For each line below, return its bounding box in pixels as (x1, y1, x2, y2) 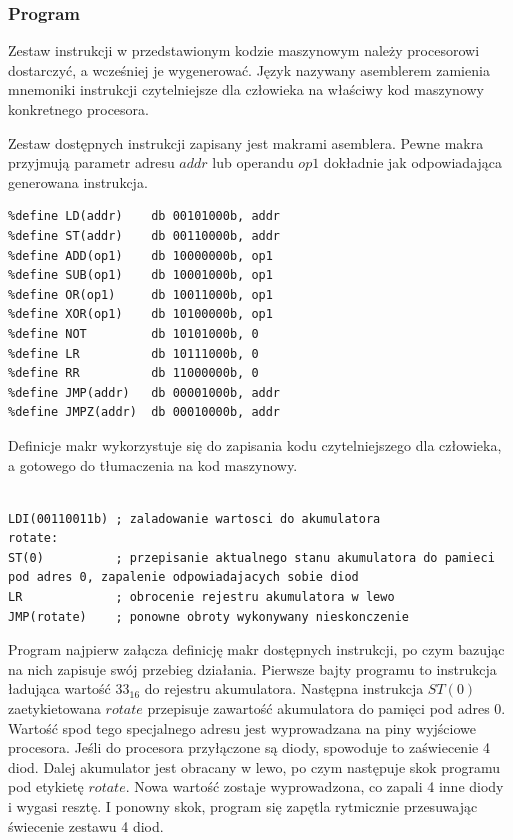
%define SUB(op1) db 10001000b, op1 (8, 268, 273, 283)
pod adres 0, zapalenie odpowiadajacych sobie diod (8, 570, 359, 585)
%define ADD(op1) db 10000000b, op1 (8, 248, 273, 263)
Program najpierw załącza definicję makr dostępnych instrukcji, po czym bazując (8, 639, 505, 660)
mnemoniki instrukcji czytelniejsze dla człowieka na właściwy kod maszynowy (8, 79, 484, 100)
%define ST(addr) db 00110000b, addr (8, 228, 281, 243)
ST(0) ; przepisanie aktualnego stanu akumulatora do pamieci (8, 550, 495, 565)
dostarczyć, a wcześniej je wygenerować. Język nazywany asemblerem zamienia (8, 59, 490, 80)
